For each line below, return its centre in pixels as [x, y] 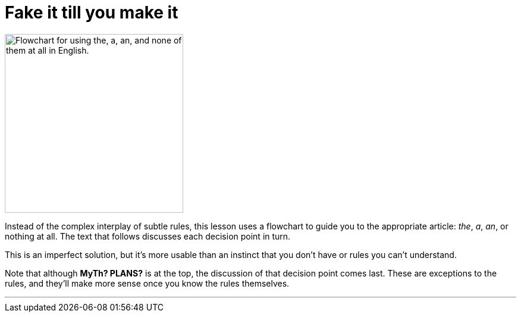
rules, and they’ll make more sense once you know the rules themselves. [147, 283]
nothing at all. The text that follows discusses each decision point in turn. [148, 236]
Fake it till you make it [92, 13]
